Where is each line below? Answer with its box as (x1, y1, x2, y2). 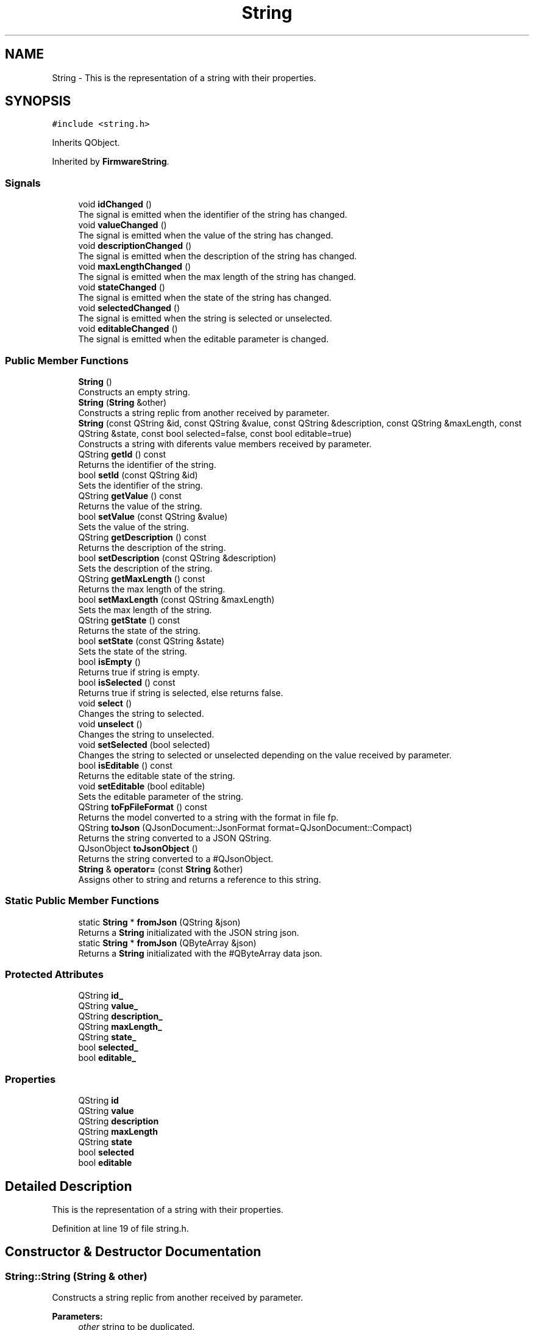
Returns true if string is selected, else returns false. (78, 687, 283, 698)
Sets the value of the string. (78, 521, 189, 532)
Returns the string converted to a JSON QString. (78, 832, 272, 843)
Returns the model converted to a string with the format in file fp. (78, 811, 339, 822)
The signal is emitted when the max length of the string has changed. (78, 271, 357, 282)
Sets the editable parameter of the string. (78, 791, 244, 802)
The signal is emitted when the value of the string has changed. (78, 230, 333, 241)
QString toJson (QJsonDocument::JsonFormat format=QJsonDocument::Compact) (78, 822, 413, 833)
